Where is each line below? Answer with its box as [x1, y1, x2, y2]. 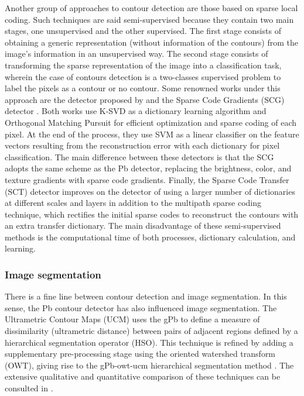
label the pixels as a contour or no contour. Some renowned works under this [5, 82, 281, 94]
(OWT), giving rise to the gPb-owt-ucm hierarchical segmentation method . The [5, 359, 294, 371]
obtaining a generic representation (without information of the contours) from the [5, 36, 298, 48]
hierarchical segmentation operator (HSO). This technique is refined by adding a [5, 336, 293, 348]
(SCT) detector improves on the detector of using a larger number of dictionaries [5, 185, 295, 197]
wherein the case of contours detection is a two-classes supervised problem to [5, 70, 281, 82]
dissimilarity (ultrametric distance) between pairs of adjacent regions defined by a [5, 325, 298, 337]
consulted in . [5, 382, 53, 394]
